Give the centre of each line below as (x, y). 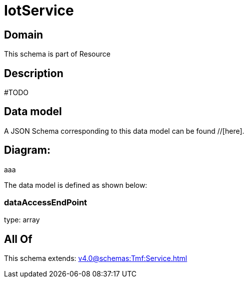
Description (34, 73)
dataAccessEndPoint (46, 203)
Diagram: (27, 150)
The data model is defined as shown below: (76, 185)
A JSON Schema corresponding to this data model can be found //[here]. (124, 131)
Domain (24, 35)
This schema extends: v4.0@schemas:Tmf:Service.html (96, 258)
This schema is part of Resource (57, 54)
